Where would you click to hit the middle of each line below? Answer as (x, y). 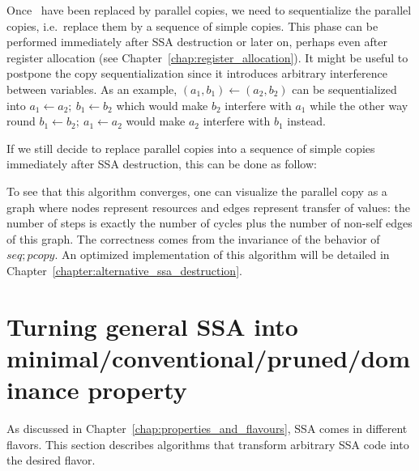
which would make (162, 105)
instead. (306, 121)
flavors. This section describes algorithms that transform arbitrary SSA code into (208, 444)
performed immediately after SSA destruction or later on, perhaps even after (197, 42)
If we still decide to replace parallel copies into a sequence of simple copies (191, 148)
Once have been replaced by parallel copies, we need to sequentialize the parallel (209, 10)
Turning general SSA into (152, 326)
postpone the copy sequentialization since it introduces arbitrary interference (197, 73)
